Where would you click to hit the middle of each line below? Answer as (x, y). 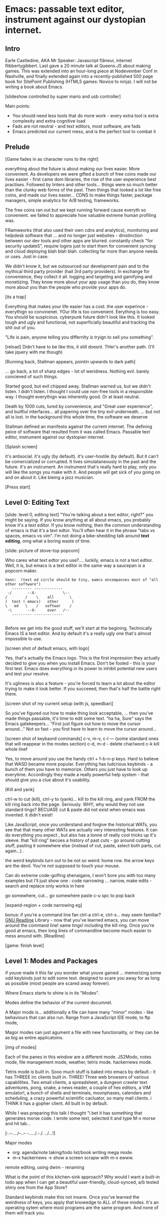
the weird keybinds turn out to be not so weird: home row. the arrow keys (80, 860)
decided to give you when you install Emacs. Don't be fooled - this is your (80, 663)
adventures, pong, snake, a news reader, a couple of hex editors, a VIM (78, 1087)
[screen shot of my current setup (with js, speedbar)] (59, 703)
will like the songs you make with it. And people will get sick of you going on (83, 472)
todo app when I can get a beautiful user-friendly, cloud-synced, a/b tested (82, 1182)
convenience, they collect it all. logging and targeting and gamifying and (79, 276)
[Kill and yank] (20, 789)
